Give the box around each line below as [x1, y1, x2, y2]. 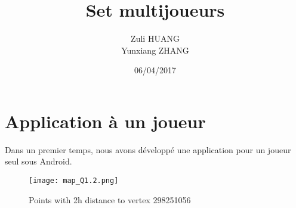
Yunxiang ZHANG [121, 44, 189, 56]
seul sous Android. [5, 155, 72, 167]
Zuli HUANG [131, 32, 180, 45]
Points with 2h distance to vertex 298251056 [29, 193, 191, 206]
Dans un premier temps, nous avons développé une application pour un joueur [5, 143, 291, 156]
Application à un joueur [5, 108, 206, 133]
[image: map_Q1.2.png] [29, 176, 119, 185]
